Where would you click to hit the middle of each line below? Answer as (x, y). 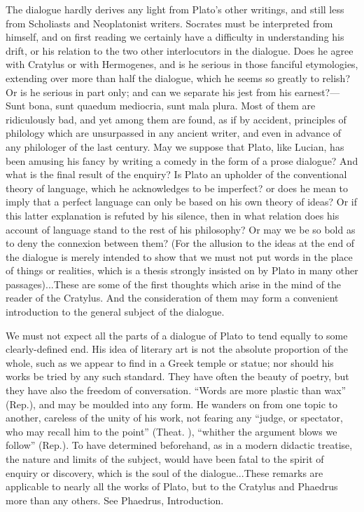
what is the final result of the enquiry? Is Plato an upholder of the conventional (176, 174)
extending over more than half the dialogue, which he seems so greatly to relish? (178, 78)
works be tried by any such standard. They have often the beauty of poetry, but (177, 376)
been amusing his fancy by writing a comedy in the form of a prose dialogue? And (182, 160)
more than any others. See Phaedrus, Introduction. (115, 500)
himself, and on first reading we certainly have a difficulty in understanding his (175, 37)
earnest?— (317, 92)
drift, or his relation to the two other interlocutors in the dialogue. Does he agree (180, 50)
